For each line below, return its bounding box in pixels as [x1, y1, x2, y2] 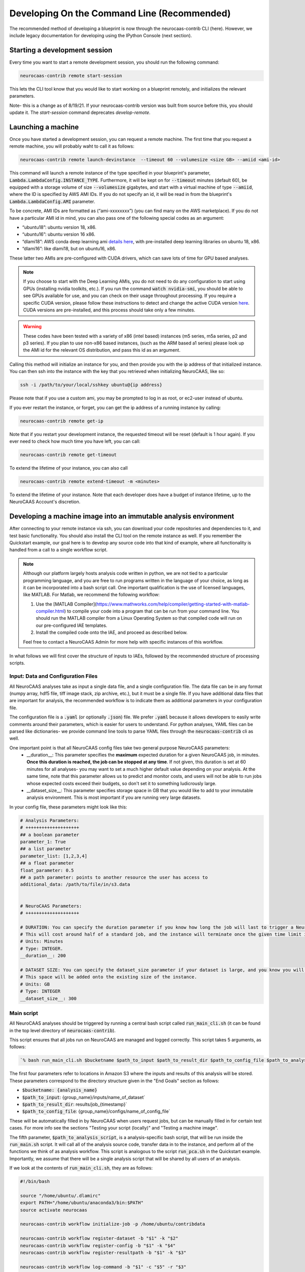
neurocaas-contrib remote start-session [20, 73, 122, 78]
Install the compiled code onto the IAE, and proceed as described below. [36, 629, 188, 635]
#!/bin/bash [20, 1178, 50, 1184]
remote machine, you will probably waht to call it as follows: [9, 143, 135, 150]
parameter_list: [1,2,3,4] [20, 853, 87, 859]
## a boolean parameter [20, 832, 80, 837]
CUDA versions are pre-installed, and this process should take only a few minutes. [23, 307, 196, 313]
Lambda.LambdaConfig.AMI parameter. [9, 198, 95, 205]
